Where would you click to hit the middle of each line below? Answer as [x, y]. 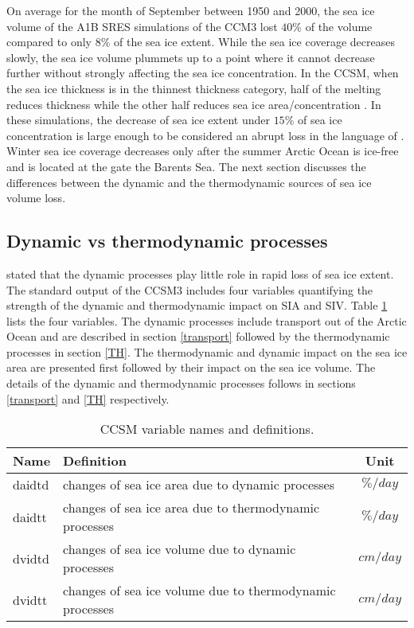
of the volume [339, 26]
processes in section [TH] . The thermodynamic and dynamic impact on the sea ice [207, 351]
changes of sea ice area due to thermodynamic [191, 508]
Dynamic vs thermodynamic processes [167, 241]
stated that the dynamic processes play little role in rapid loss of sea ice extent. [200, 273]
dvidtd [31, 558]
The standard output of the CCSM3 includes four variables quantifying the [190, 289]
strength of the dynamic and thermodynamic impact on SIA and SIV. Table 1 [197, 305]
